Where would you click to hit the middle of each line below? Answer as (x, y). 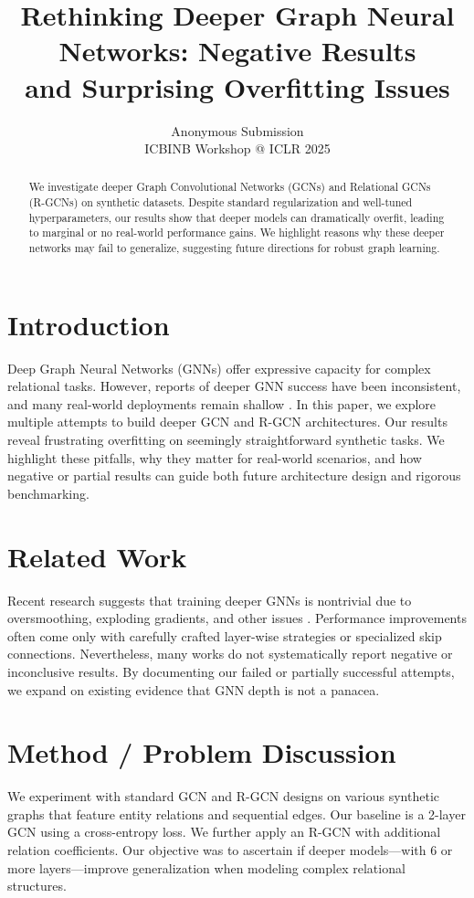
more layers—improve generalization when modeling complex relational (206, 867)
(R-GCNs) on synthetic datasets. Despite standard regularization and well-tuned (221, 202)
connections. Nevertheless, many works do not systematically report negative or (230, 654)
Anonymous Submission (237, 130)
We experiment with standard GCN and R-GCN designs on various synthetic (224, 796)
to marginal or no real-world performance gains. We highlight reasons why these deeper (237, 232)
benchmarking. (48, 493)
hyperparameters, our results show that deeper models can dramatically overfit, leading (237, 217)
